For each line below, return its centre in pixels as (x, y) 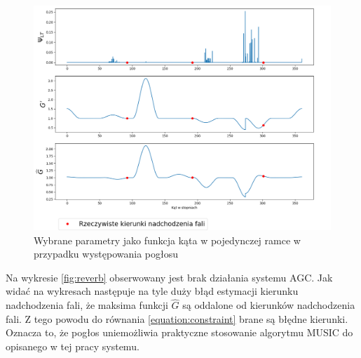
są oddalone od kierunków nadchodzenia (269, 305)
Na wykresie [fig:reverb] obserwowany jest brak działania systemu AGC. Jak (169, 277)
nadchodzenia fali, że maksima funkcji (87, 305)
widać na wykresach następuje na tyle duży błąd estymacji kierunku (152, 291)
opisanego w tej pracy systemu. (73, 346)
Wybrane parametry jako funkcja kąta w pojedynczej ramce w (167, 240)
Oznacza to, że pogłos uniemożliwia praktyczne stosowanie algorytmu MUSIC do (179, 332)
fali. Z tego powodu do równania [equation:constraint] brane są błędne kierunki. (177, 318)
